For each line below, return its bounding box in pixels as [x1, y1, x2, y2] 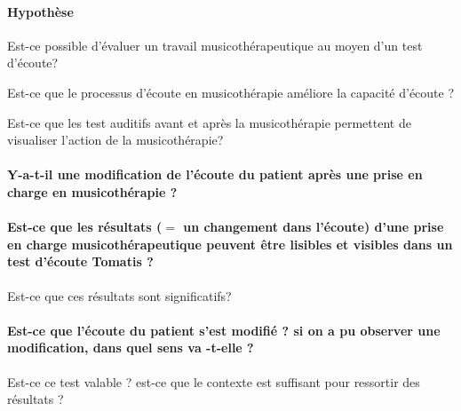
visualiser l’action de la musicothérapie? [7, 130, 224, 149]
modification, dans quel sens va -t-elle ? [7, 338, 254, 357]
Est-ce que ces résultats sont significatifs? [7, 286, 232, 304]
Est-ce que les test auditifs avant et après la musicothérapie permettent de [7, 113, 411, 131]
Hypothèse [7, 2, 74, 20]
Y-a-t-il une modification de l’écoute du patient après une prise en [7, 165, 423, 184]
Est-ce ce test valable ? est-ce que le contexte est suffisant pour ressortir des [7, 372, 420, 391]
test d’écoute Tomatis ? [7, 252, 154, 271]
